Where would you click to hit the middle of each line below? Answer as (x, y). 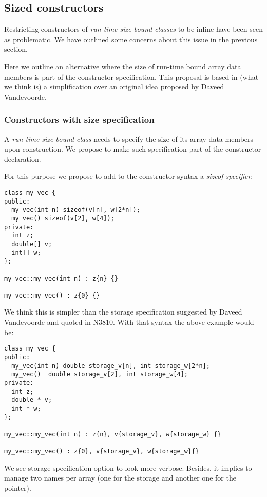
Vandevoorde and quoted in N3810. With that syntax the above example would (129, 322)
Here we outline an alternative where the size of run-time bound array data (123, 66)
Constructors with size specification (79, 119)
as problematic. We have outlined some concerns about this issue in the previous (131, 39)
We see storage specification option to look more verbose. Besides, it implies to (128, 467)
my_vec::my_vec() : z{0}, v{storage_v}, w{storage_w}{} (102, 452)
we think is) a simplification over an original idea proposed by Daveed (114, 87)
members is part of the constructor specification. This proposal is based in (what (131, 76)
